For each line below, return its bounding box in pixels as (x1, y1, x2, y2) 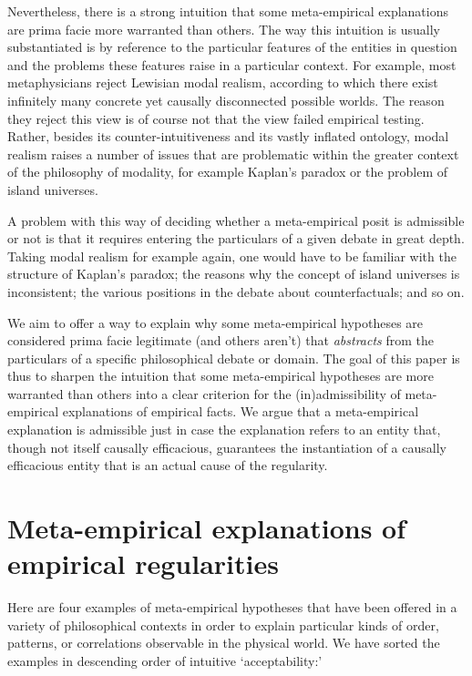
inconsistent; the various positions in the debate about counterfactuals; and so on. (7, 282, 465, 301)
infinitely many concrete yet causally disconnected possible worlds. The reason (7, 90, 445, 109)
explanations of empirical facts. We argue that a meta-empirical (62, 402, 419, 421)
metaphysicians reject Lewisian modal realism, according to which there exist (7, 73, 438, 92)
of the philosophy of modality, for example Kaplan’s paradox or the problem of (7, 162, 447, 181)
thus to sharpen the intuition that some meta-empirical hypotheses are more (7, 366, 434, 385)
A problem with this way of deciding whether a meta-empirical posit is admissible (7, 210, 465, 230)
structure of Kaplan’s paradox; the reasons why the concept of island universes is (7, 264, 460, 283)
